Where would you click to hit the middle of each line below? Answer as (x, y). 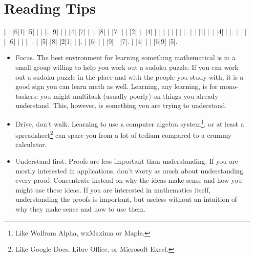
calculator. (31, 144)
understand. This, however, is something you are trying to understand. (121, 105)
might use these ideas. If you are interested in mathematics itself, (113, 189)
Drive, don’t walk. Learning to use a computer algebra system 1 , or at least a (130, 123)
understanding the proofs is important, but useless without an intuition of (126, 199)
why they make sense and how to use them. (80, 208)
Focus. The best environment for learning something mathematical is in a (125, 57)
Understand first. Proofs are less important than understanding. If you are (127, 161)
